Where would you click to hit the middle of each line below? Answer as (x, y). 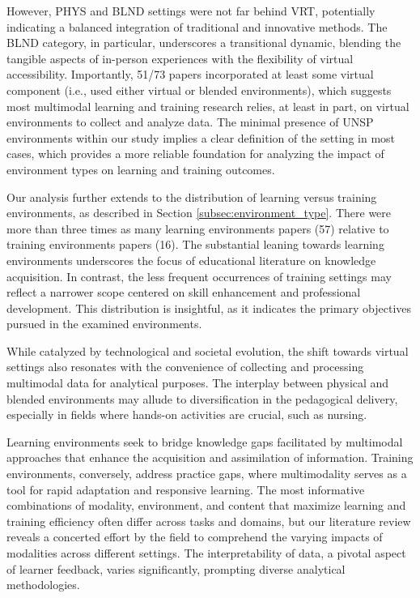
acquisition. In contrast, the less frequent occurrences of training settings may (199, 276)
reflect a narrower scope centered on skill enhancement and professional (184, 292)
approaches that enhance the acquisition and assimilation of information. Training (210, 457)
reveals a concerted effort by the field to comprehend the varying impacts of (195, 537)
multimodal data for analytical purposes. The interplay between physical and (198, 383)
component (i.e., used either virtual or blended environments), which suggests (199, 90)
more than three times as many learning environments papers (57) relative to (198, 228)
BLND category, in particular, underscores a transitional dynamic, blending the (204, 43)
